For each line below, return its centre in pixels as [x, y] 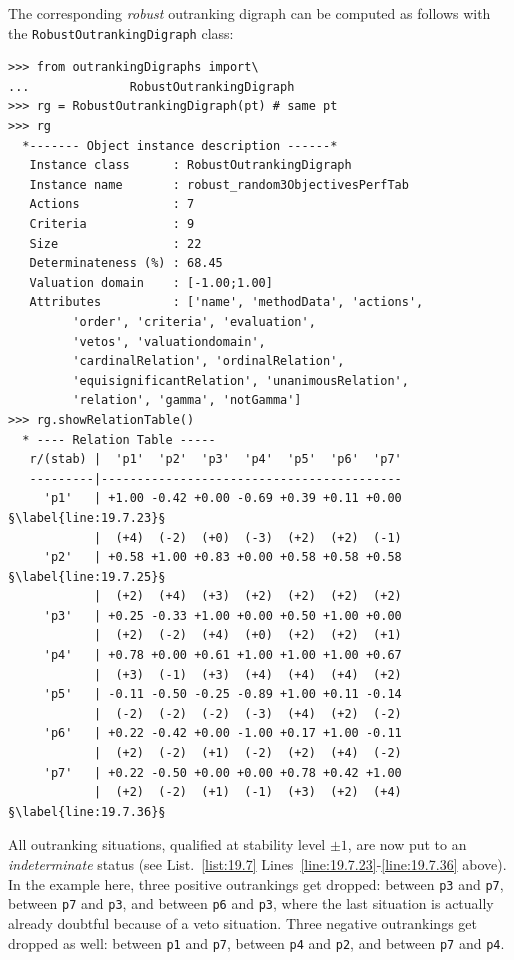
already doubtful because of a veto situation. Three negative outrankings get [242, 922]
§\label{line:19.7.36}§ [87, 811]
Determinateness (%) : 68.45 [126, 263]
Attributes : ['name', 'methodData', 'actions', [226, 302]
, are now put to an [407, 844]
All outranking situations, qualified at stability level [167, 844]
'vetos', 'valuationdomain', [169, 341]
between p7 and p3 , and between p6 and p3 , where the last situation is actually [251, 903]
